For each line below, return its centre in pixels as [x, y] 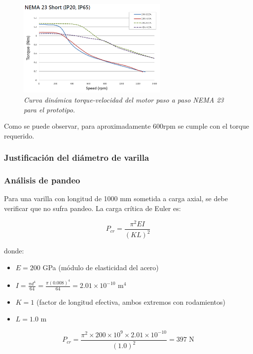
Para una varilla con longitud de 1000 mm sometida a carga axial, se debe [116, 198]
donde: [14, 251]
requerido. [19, 135]
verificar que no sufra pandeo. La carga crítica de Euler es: [92, 208]
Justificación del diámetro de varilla [77, 158]
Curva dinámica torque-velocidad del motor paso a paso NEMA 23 [124, 99]
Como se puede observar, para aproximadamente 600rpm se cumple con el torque [127, 126]
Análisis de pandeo [42, 180]
